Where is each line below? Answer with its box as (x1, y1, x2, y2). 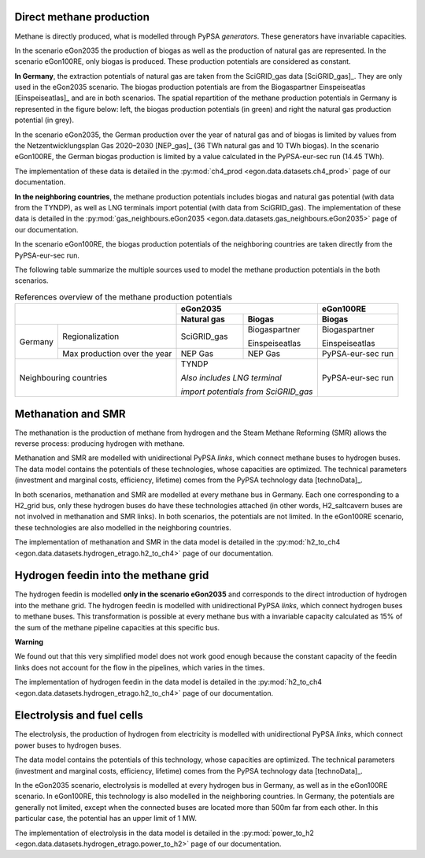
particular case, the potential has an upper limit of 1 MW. (14, 814, 197, 823)
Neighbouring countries (19, 373, 108, 384)
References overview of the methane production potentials (14, 292, 232, 303)
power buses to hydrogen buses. (14, 741, 122, 750)
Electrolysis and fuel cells (14, 709, 143, 722)
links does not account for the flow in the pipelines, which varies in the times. (14, 663, 265, 672)
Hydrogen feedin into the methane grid (14, 569, 209, 582)
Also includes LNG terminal (180, 373, 283, 384)
